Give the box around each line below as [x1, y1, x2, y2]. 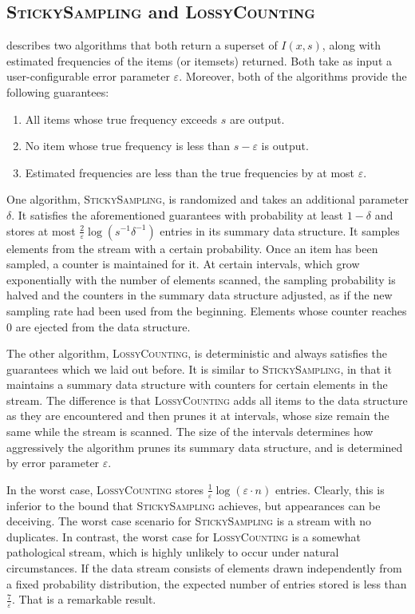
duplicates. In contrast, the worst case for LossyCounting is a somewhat [6, 528, 361, 545]
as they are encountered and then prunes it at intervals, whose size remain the [6, 407, 389, 424]
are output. [229, 110, 285, 127]
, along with [322, 37, 381, 53]
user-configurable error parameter [6, 68, 170, 85]
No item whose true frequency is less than [25, 137, 231, 154]
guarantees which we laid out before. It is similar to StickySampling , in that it [6, 360, 392, 377]
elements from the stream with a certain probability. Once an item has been [6, 240, 378, 256]
